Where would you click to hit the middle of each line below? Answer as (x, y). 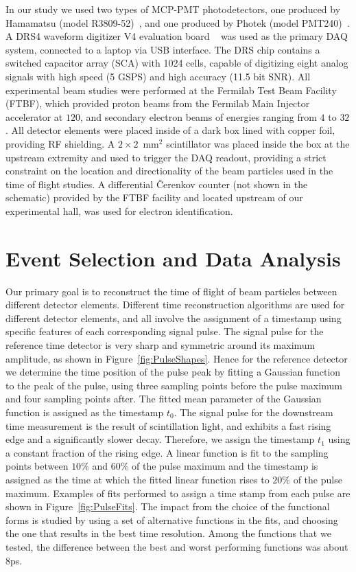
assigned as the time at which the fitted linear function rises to (138, 479)
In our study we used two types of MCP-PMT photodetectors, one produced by (173, 9)
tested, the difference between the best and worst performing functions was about (177, 546)
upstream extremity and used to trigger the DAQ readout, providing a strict (166, 157)
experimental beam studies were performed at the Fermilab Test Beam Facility (171, 90)
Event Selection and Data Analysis (173, 258)
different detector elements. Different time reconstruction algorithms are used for (175, 305)
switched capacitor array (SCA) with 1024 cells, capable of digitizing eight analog (177, 63)
